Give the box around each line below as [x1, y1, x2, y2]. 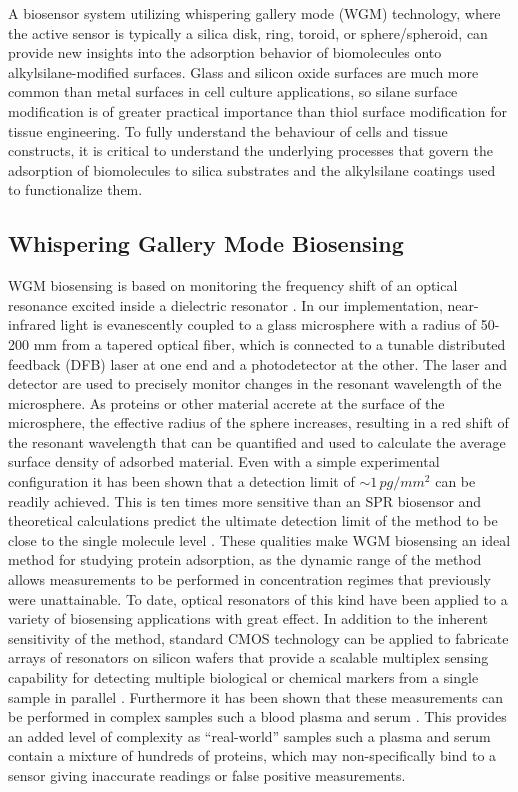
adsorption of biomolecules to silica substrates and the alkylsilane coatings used [8, 159, 496, 180]
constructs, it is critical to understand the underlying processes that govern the [8, 140, 493, 161]
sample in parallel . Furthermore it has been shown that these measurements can [8, 686, 504, 707]
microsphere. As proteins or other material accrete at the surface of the [8, 392, 445, 413]
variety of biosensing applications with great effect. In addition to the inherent [8, 608, 488, 629]
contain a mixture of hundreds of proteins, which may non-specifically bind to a [8, 745, 497, 766]
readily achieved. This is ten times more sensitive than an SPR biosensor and [8, 490, 482, 511]
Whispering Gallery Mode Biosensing [8, 228, 404, 259]
